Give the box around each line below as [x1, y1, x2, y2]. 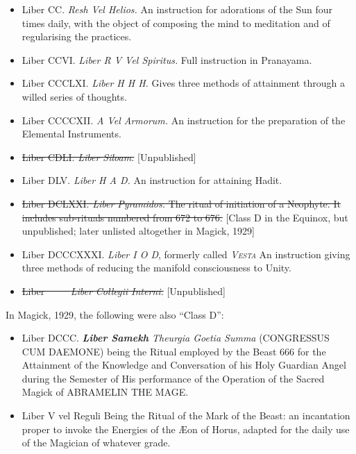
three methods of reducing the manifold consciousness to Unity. [22, 260, 291, 275]
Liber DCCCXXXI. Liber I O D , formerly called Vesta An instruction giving [22, 246, 350, 261]
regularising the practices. [22, 29, 132, 44]
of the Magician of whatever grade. [22, 435, 171, 450]
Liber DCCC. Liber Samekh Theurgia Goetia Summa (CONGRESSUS [22, 330, 330, 345]
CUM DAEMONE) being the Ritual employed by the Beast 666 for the [22, 344, 326, 358]
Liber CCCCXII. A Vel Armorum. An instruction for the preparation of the [22, 112, 346, 127]
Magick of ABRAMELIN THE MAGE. [22, 385, 189, 399]
